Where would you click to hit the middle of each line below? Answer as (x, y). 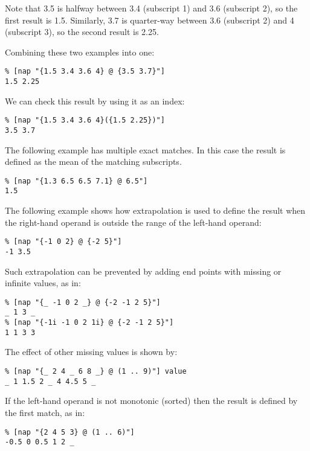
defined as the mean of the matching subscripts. (93, 162)
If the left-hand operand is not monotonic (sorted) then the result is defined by (151, 401)
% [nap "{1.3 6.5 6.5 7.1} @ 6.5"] (76, 181)
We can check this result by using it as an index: (95, 101)
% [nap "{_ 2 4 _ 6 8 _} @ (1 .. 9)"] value (96, 371)
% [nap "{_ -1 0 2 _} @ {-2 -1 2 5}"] (83, 302)
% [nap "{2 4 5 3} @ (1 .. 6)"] (70, 432)
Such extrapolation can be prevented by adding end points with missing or (143, 271)
